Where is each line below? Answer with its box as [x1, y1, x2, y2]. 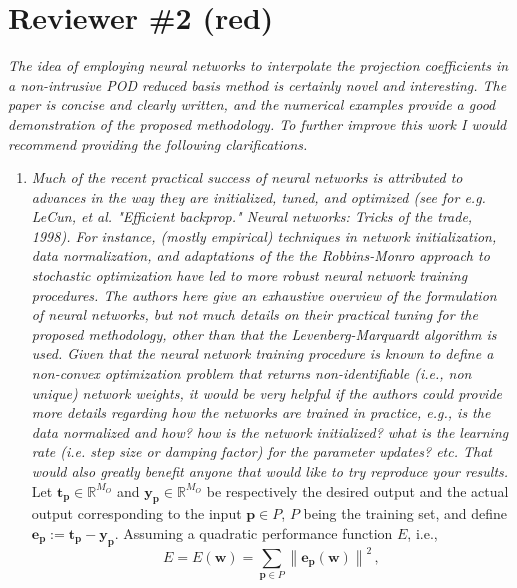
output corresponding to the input [31, 503, 242, 524]
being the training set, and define [303, 503, 508, 524]
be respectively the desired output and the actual [206, 480, 509, 501]
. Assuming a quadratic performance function [114, 522, 393, 543]
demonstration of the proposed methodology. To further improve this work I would [8, 113, 507, 134]
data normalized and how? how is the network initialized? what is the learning [31, 421, 509, 442]
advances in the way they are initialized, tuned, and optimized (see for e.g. [31, 186, 486, 207]
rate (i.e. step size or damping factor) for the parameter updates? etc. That [31, 441, 492, 462]
